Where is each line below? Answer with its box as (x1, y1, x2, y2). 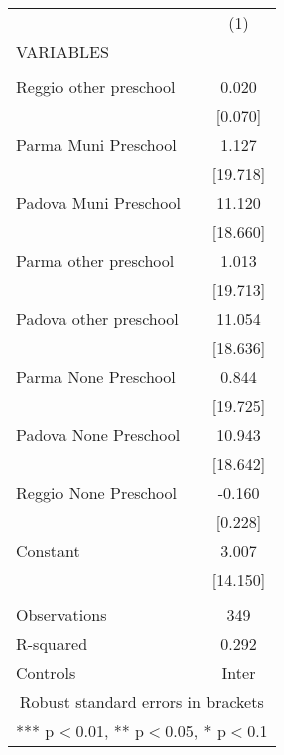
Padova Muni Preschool (16, 191, 182, 214)
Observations (16, 603, 107, 626)
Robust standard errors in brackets (19, 690, 264, 713)
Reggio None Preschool (16, 481, 178, 504)
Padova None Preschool (16, 423, 181, 446)
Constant (16, 539, 80, 562)
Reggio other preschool (16, 75, 176, 98)
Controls (16, 661, 76, 684)
